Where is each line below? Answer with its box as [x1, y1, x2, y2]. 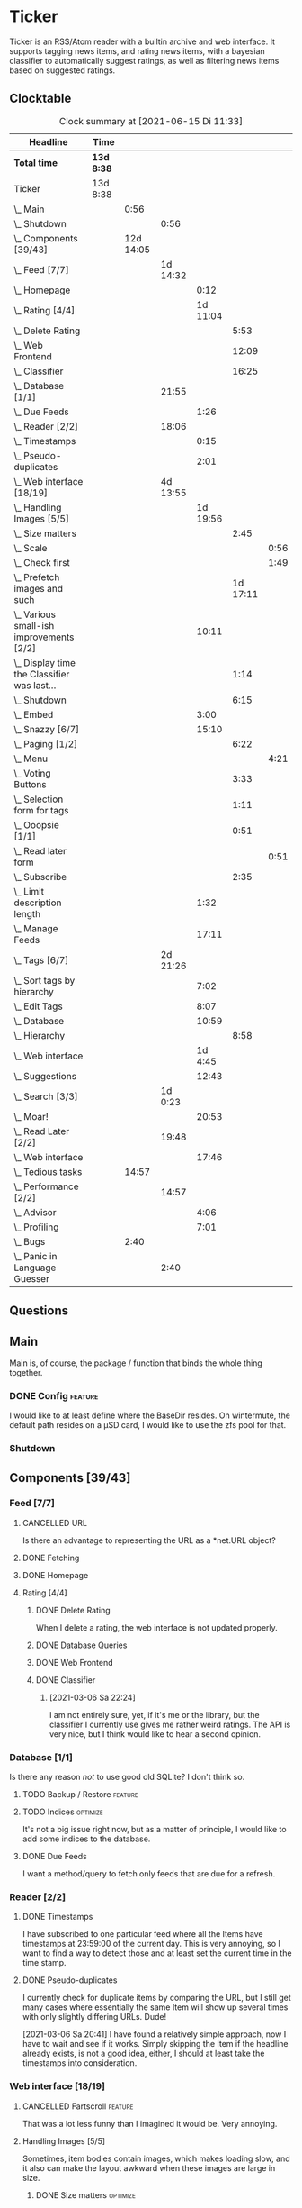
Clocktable [9, 91, 72, 106]
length [13, 907, 41, 920]
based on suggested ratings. [9, 65, 116, 76]
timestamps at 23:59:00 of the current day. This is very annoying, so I [22, 1939, 281, 1949]
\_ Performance [13, 1180, 79, 1193]
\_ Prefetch [13, 570, 60, 583]
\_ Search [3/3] [13, 1090, 78, 1103]
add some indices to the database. [22, 1833, 151, 1844]
